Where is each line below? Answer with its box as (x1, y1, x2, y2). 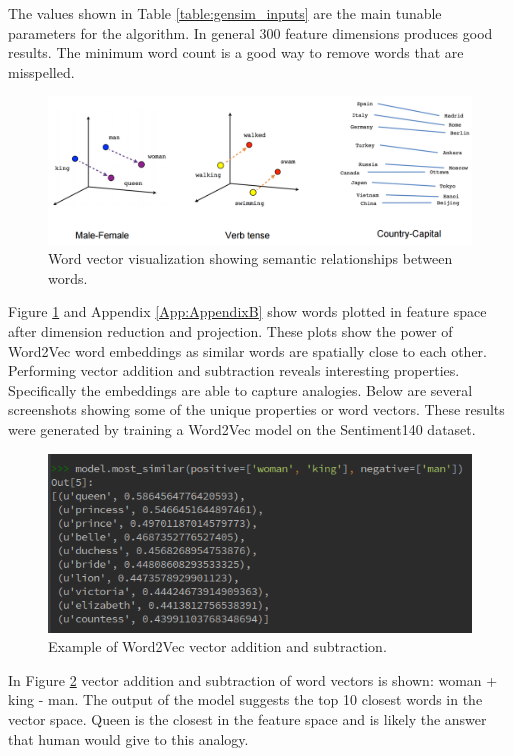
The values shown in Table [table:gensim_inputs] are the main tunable (8, 3, 442, 23)
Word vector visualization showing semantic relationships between (48, 248, 453, 269)
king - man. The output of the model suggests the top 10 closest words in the (8, 689, 483, 710)
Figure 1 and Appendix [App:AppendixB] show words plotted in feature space (8, 301, 487, 322)
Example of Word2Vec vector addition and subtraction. (48, 636, 387, 657)
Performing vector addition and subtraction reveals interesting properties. (8, 360, 460, 381)
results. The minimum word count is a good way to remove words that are (8, 42, 464, 63)
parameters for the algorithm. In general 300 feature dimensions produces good (8, 22, 493, 43)
